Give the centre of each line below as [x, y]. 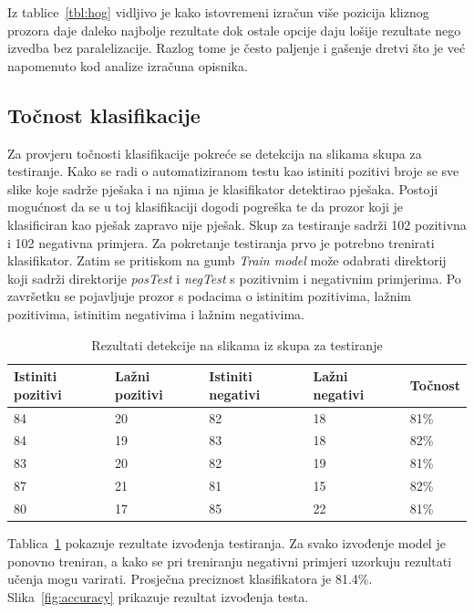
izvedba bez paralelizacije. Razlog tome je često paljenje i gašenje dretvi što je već [237, 48]
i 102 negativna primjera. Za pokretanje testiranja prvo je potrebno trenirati [221, 242]
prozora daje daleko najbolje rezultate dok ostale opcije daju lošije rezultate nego [234, 30]
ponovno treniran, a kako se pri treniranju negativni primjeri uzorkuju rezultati [230, 561]
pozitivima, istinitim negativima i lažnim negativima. [156, 313]
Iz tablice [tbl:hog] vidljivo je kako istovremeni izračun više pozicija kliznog [218, 12]
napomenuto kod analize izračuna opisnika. [128, 65]
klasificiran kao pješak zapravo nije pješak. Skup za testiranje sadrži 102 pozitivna [237, 224]
